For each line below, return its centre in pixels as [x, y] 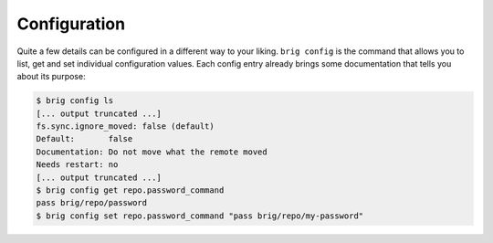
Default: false [84, 139]
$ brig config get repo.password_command [130, 190]
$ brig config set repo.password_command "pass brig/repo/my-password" [200, 216]
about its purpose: [51, 77]
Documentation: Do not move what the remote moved [152, 152]
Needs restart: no [77, 165]
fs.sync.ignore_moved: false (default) [125, 127]
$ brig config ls [75, 101]
